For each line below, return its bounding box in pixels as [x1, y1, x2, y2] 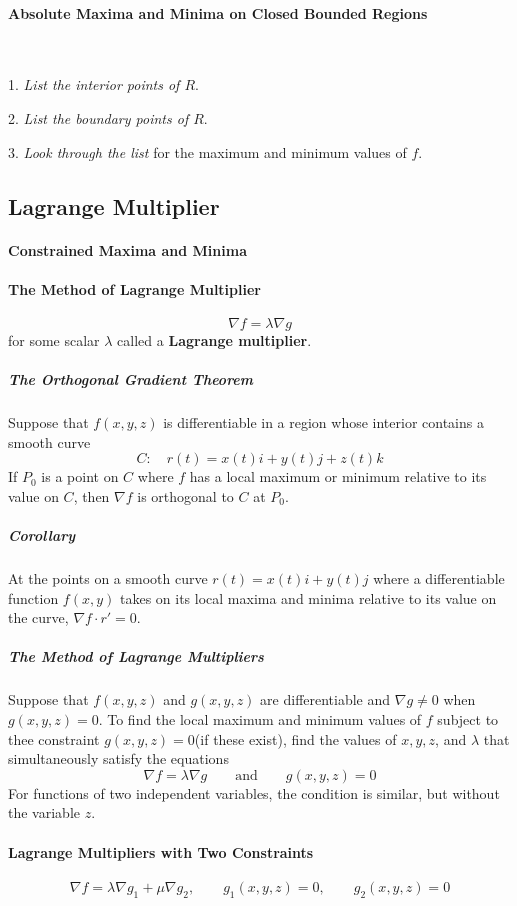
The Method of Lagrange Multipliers [8, 646, 264, 667]
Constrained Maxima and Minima [8, 239, 247, 260]
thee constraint [8, 728, 100, 749]
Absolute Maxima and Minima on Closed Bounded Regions [8, 2, 428, 23]
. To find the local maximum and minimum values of [98, 708, 422, 729]
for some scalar [8, 329, 100, 350]
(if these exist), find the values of [194, 728, 397, 749]
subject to [437, 708, 499, 729]
